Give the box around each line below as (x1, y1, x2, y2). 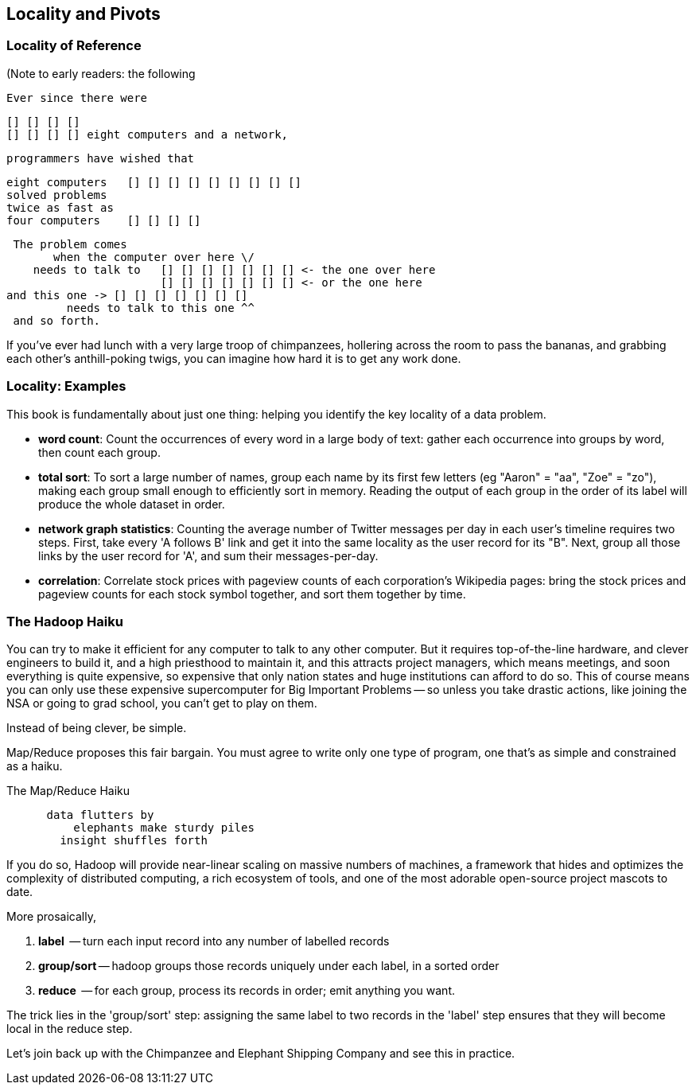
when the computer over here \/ (53, 250, 255, 263)
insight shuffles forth (60, 834, 208, 847)
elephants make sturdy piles (73, 821, 255, 835)
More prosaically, (6, 910, 96, 924)
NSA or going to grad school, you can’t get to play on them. (6, 696, 317, 711)
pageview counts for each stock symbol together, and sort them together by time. (38, 586, 466, 601)
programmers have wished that (6, 151, 195, 165)
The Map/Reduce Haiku (6, 784, 130, 798)
